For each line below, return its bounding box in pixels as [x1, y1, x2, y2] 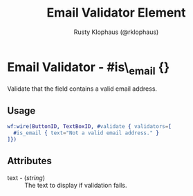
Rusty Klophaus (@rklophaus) [73, 28, 159, 36]
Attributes [7, 155, 52, 167]
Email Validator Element [46, 5, 186, 21]
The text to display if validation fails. [24, 181, 127, 189]
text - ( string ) [7, 173, 45, 181]
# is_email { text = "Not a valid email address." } [13, 130, 159, 136]
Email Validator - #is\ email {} [7, 59, 170, 78]
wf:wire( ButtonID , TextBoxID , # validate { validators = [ [7, 123, 172, 130]
